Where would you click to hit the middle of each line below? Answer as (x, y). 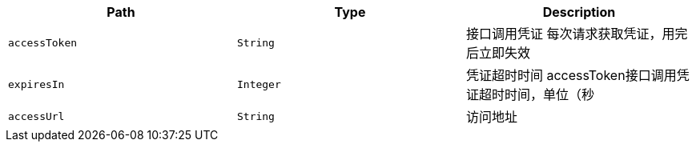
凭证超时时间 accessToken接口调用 (571, 75)
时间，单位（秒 (549, 94)
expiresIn (36, 84)
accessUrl (36, 116)
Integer (259, 84)
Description (579, 12)
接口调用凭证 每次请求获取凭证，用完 (577, 34)
